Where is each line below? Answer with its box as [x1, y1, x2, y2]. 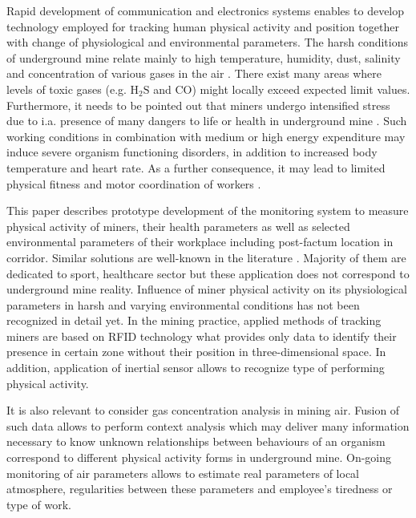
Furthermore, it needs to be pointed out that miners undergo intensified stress [6, 96, 390, 113]
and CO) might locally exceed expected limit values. [153, 80, 410, 97]
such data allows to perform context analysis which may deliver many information [6, 417, 410, 434]
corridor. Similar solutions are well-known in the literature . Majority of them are [6, 249, 406, 265]
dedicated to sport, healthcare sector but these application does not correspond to [6, 265, 410, 281]
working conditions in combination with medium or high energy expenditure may [6, 127, 406, 144]
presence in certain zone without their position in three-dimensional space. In [6, 343, 386, 360]
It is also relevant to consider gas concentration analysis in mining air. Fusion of [6, 402, 400, 419]
